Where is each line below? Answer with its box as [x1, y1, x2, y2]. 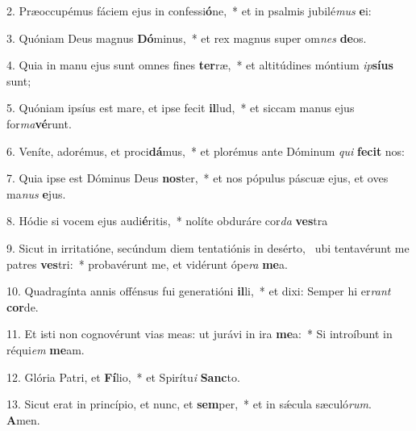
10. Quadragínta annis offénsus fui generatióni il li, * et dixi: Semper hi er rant [6, 282, 391, 299]
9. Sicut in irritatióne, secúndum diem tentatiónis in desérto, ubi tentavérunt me [6, 239, 410, 256]
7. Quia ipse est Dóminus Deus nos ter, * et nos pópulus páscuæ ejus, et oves [6, 169, 389, 186]
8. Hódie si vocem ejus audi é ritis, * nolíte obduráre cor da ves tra [6, 212, 328, 229]
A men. [6, 411, 40, 428]
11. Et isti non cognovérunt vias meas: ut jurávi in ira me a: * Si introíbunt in [6, 325, 393, 342]
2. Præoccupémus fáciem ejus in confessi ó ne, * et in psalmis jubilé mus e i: [6, 2, 372, 19]
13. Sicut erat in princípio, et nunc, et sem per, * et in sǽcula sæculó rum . [6, 395, 372, 412]
